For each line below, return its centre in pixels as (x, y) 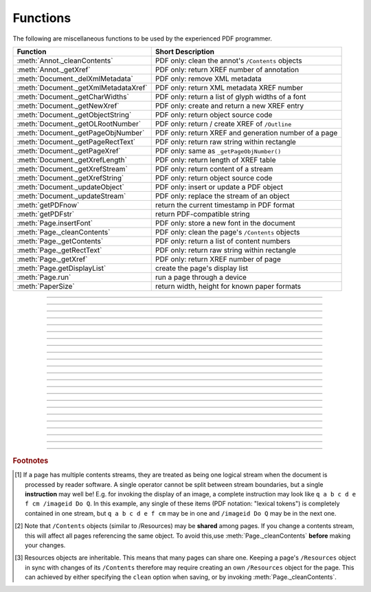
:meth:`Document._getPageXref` (69, 151)
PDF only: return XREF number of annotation (227, 69)
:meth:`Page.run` (44, 277)
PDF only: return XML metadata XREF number (229, 87)
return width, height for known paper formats (228, 286)
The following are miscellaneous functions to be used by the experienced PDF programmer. (143, 39)
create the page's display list (202, 268)
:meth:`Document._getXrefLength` (72, 160)
